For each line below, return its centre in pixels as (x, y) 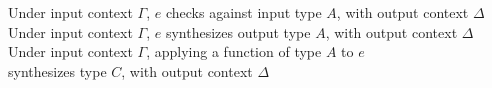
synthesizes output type (238, 31)
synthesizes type (57, 70)
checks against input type (243, 12)
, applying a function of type (234, 51)
